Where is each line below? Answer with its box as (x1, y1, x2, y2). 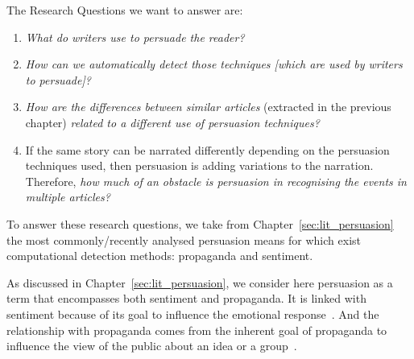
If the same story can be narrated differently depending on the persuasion (25, 141, 390, 158)
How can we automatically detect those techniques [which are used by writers (25, 56, 403, 72)
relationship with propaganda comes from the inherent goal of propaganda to (6, 321, 387, 338)
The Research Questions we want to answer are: (6, 2, 243, 18)
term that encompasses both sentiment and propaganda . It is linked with (6, 290, 366, 307)
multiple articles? (25, 188, 110, 205)
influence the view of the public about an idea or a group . (6, 337, 297, 354)
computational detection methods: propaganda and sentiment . (6, 247, 313, 264)
